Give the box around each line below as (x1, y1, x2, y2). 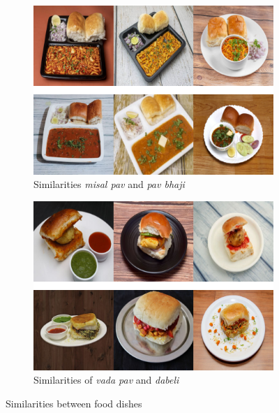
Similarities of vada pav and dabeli (33, 372, 179, 387)
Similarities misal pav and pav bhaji (33, 177, 185, 191)
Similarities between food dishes (6, 396, 142, 410)
